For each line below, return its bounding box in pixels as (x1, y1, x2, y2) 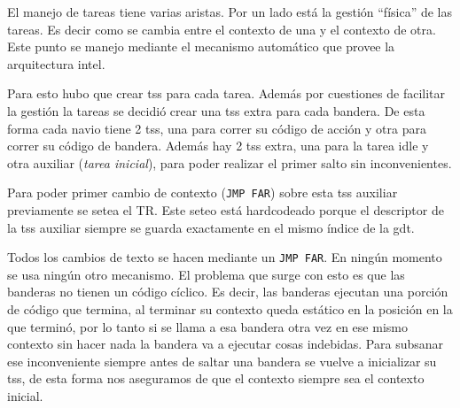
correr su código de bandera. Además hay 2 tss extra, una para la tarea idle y (7, 136, 429, 155)
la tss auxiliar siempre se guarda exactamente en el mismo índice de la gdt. (7, 218, 415, 236)
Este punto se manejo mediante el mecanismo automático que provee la (7, 37, 395, 56)
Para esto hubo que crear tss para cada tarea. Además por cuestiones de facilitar (7, 84, 446, 103)
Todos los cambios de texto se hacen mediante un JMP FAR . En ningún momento (7, 248, 442, 266)
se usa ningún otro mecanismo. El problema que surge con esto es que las (7, 265, 405, 283)
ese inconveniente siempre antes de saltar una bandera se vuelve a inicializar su (7, 351, 437, 370)
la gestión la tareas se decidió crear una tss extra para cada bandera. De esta (7, 101, 425, 119)
